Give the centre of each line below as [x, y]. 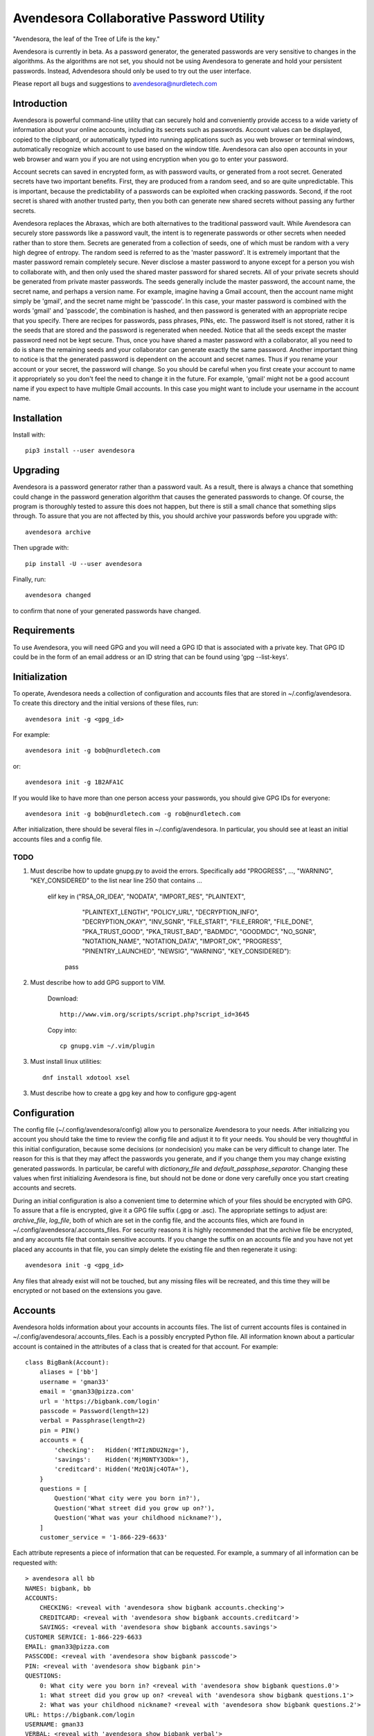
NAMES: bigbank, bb [58, 1588]
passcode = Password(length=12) [94, 1411]
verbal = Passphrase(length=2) [92, 1421]
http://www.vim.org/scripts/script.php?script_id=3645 [155, 1015]
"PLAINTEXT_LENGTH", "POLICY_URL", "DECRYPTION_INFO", [170, 912]
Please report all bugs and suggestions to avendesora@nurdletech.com [115, 84]
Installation [37, 418]
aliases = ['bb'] [69, 1372]
